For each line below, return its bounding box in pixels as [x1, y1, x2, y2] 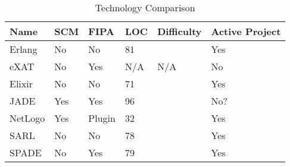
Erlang [10, 42, 38, 56]
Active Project [211, 24, 281, 38]
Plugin [88, 111, 116, 125]
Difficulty [157, 24, 202, 38]
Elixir [10, 77, 33, 90]
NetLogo [10, 111, 45, 125]
